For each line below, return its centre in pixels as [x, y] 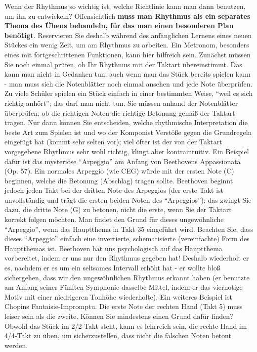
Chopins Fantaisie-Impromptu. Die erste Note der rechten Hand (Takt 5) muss [124, 306]
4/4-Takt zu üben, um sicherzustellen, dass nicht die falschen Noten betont [118, 335]
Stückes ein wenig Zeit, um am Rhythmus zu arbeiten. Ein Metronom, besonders [127, 45]
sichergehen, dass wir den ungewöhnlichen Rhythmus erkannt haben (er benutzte [127, 277]
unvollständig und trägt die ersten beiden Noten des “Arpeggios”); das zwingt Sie [128, 199]
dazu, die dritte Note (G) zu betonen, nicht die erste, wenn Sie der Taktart [118, 209]
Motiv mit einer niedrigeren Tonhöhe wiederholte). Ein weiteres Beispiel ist [118, 296]
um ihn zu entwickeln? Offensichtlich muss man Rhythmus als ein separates [128, 16]
